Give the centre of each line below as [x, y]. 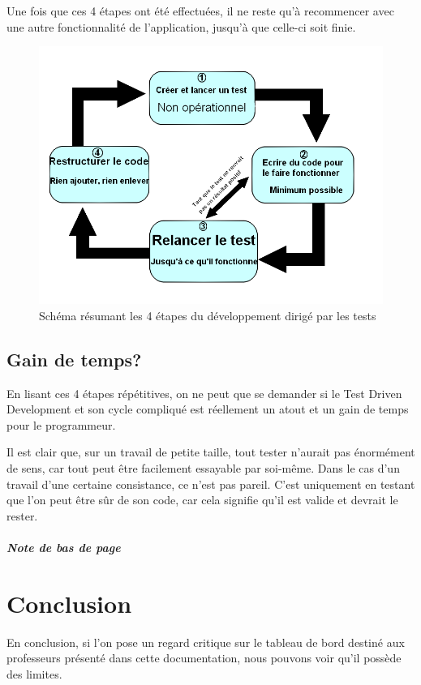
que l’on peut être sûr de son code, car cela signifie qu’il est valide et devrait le [202, 500]
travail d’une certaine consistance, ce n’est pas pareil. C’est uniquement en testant [211, 484]
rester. [22, 515]
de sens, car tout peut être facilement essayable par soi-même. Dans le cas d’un [203, 467]
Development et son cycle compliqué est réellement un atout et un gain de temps [208, 409]
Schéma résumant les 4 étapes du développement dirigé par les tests [208, 315]
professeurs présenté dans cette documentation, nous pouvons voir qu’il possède [204, 658]
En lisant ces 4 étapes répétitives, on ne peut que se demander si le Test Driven [204, 393]
